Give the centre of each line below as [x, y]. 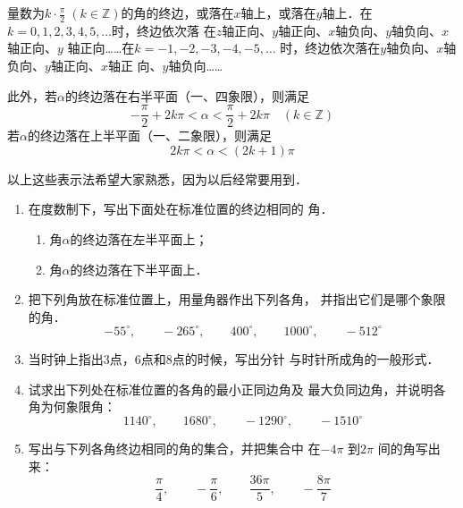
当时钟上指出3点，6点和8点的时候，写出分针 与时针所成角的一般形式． [234, 358]
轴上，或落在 [278, 13]
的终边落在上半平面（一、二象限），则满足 [149, 135]
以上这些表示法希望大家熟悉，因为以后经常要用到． [157, 178]
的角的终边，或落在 [177, 13]
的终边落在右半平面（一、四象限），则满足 [187, 95]
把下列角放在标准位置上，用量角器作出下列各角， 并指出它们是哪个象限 [237, 299]
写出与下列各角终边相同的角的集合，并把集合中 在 [174, 449]
